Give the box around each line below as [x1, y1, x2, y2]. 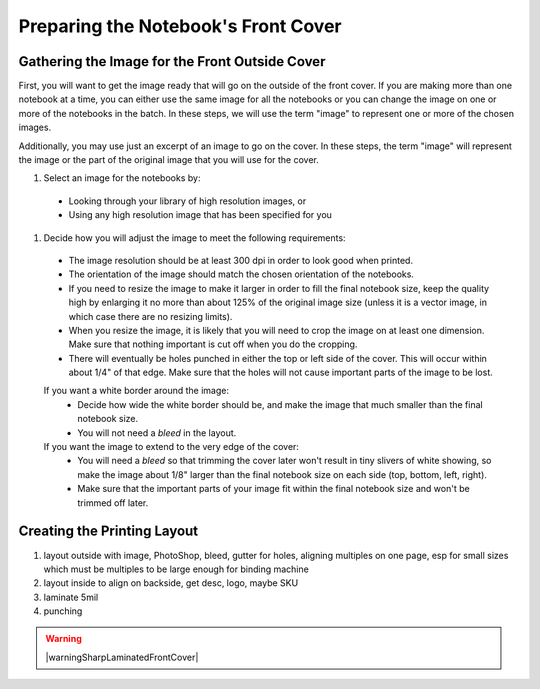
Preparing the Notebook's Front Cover [18, 15, 342, 37]
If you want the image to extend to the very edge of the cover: [43, 441, 300, 453]
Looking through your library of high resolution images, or [68, 195, 307, 207]
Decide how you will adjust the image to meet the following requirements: [43, 231, 346, 244]
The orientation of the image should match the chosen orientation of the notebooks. [68, 268, 415, 280]
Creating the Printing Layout [18, 523, 199, 540]
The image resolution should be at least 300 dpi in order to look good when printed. [68, 254, 414, 266]
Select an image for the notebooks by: [43, 172, 201, 184]
